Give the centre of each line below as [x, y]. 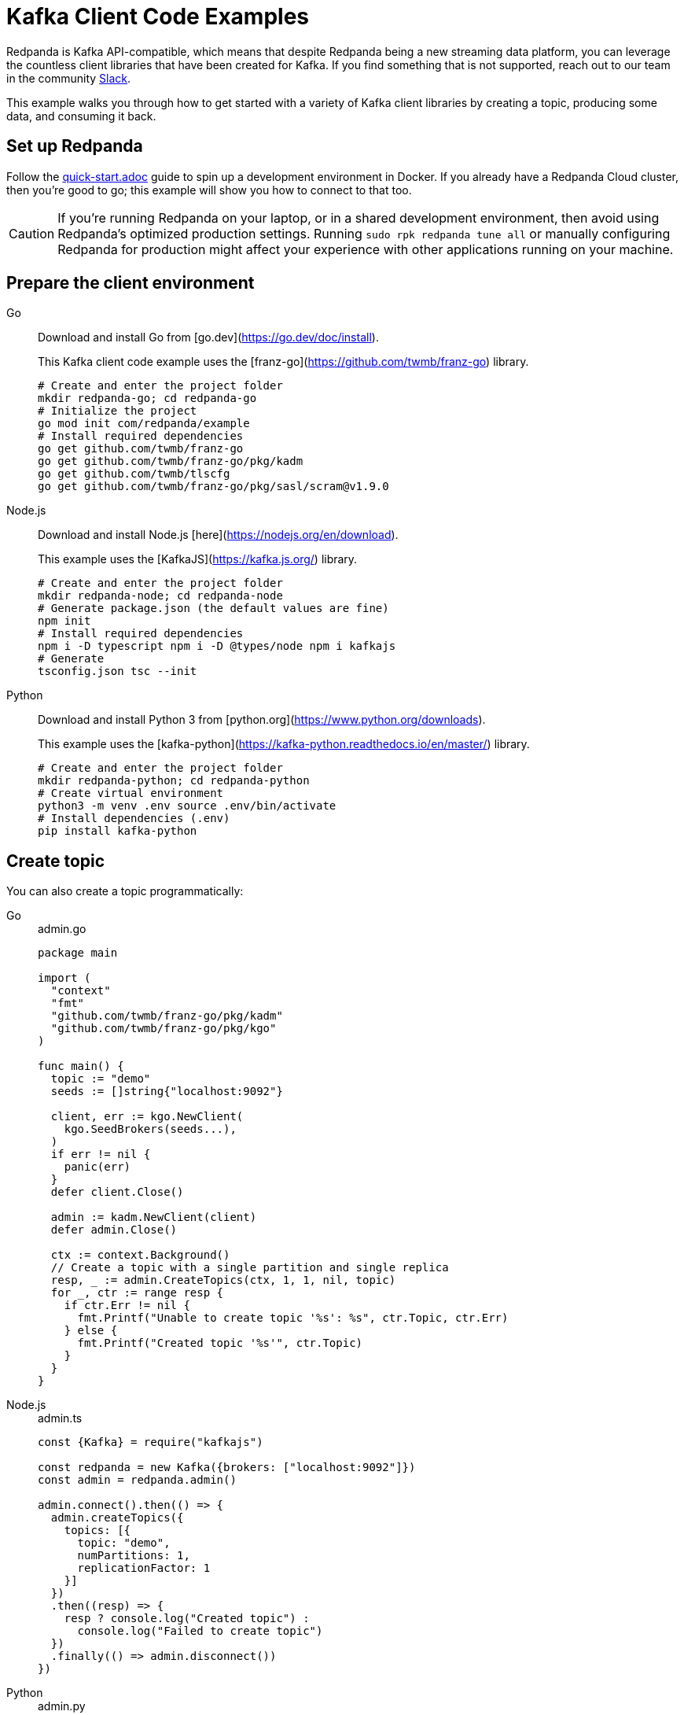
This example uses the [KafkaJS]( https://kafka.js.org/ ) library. [198, 559]
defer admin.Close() [114, 1230]
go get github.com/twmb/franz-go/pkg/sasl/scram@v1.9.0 [213, 487]
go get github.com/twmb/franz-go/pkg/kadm [171, 461]
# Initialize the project [118, 411]
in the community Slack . [69, 78]
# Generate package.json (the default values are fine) [213, 609]
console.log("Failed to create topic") [200, 1631]
